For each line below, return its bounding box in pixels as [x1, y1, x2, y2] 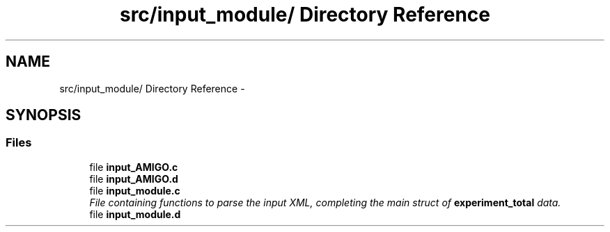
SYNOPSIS [6, 106, 81, 124]
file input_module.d [89, 208, 181, 220]
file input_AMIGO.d [89, 172, 178, 185]
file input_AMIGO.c [89, 160, 178, 173]
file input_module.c [89, 184, 180, 197]
